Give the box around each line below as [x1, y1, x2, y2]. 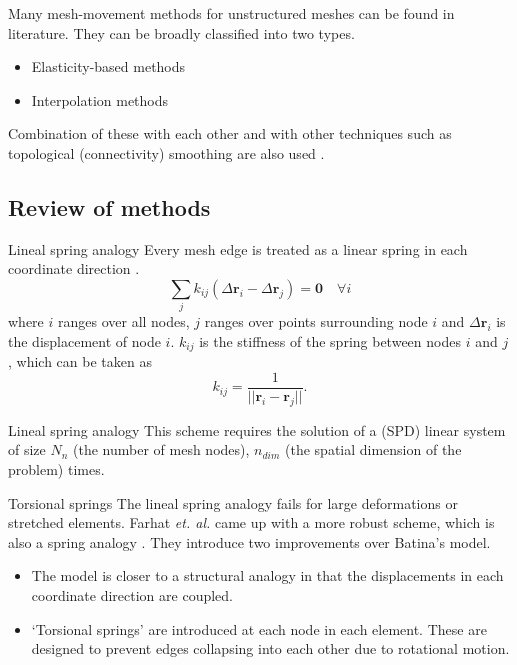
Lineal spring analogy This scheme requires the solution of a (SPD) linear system [8, 419, 506, 440]
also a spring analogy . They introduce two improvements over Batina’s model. [8, 531, 491, 552]
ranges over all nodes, [57, 311, 190, 332]
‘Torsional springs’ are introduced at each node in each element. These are [31, 618, 487, 639]
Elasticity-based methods [31, 56, 186, 77]
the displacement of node [8, 330, 161, 351]
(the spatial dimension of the [285, 439, 462, 460]
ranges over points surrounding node [204, 311, 428, 332]
